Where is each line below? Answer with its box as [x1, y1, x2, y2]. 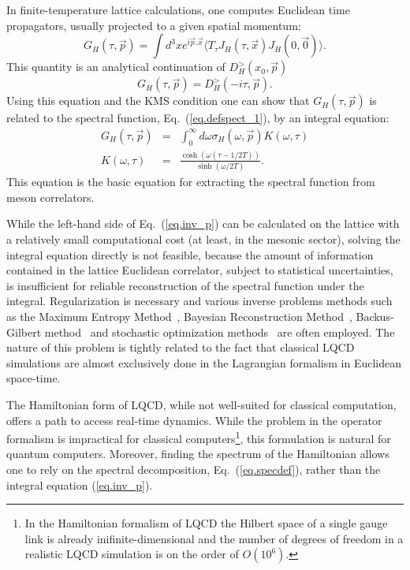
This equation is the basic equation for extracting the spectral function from [6, 173, 375, 190]
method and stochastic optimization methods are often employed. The [44, 323, 395, 340]
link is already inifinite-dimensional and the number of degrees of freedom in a [24, 530, 404, 546]
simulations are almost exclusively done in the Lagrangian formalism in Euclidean [6, 354, 402, 371]
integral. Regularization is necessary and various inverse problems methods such [6, 292, 393, 309]
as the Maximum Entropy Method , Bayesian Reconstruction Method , [6, 308, 352, 325]
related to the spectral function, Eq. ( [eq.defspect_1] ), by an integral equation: [6, 110, 389, 126]
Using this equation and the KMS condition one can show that [6, 92, 310, 109]
